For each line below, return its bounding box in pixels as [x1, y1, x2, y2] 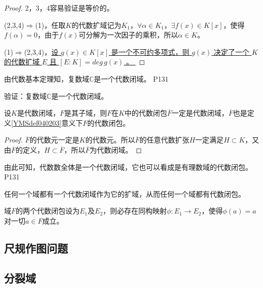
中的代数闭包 [124, 107, 167, 118]
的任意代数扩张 [139, 134, 190, 145]
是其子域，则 [64, 107, 107, 118]
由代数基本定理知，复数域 [4, 73, 89, 84]
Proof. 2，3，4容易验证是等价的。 [4, 3, 114, 13]
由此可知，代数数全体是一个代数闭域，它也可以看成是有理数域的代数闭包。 [4, 161, 252, 172]
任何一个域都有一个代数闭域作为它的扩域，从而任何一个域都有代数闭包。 [4, 188, 245, 199]
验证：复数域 [4, 90, 47, 101]
